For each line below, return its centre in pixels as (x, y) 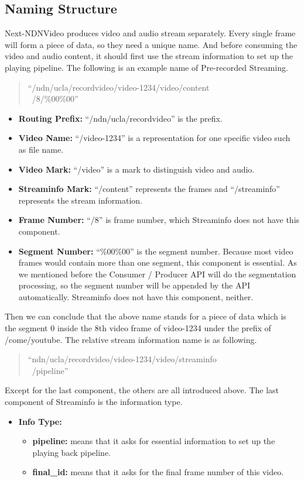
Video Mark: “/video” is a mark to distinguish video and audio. (136, 169)
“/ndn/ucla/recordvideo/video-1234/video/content (119, 87)
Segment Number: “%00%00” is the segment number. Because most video (156, 251)
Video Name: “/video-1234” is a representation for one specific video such (154, 138)
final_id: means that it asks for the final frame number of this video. (158, 472)
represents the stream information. (80, 200)
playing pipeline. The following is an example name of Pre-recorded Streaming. (146, 67)
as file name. (41, 149)
